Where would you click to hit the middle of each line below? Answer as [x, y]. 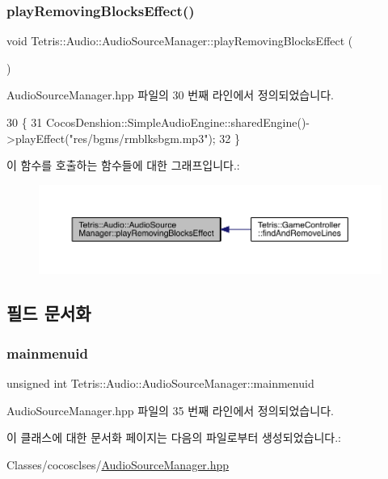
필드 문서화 [49, 313]
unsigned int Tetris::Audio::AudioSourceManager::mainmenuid [160, 382]
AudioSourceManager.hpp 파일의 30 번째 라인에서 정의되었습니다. [170, 95]
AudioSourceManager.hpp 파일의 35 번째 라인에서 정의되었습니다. [170, 410]
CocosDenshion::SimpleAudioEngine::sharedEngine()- [178, 122]
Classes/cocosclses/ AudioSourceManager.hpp [118, 464]
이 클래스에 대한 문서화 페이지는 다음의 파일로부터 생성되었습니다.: [174, 437]
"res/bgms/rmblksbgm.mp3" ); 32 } [155, 138]
